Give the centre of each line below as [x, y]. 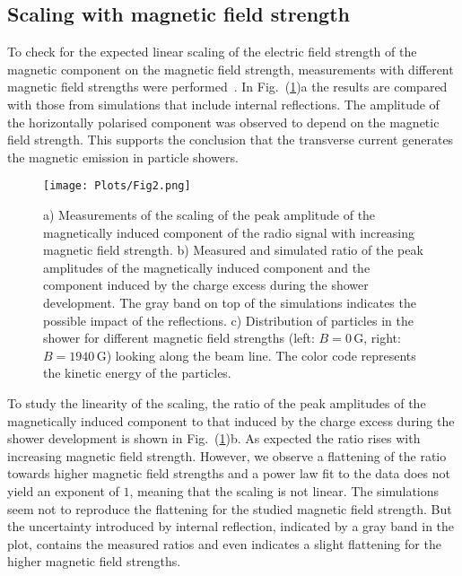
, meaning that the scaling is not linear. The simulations [284, 490]
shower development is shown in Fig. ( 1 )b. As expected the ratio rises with [214, 438]
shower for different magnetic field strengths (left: [179, 338]
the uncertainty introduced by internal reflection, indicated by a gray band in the [231, 526]
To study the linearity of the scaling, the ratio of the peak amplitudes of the [217, 402]
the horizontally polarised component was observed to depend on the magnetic [223, 122]
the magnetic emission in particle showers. [123, 157]
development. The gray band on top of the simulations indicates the [230, 302]
